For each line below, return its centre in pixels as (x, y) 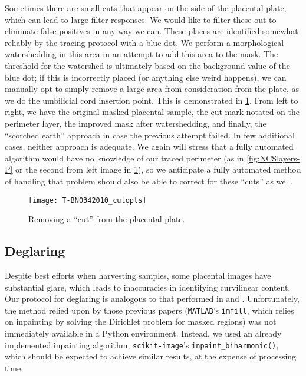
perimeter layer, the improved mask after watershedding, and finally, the (136, 123)
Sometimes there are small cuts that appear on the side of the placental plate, (146, 8)
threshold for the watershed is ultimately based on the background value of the (147, 65)
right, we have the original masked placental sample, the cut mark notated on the (152, 112)
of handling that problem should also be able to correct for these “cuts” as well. (149, 181)
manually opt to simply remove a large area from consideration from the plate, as (152, 89)
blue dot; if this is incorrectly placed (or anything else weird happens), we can (146, 77)
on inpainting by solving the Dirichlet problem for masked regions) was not (141, 321)
